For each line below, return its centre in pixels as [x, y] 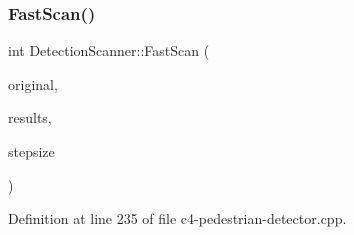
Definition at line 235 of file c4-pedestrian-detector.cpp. [177, 218]
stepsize [31, 151]
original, [33, 83]
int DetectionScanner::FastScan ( [109, 50]
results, [30, 117]
